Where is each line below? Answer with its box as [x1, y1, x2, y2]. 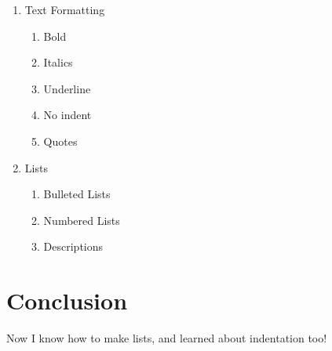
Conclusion [6, 284, 128, 317]
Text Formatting [24, 2, 105, 17]
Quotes [43, 132, 78, 149]
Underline [43, 80, 91, 96]
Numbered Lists [43, 212, 120, 228]
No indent [43, 107, 92, 123]
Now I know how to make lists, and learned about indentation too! [6, 330, 327, 346]
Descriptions [43, 238, 104, 255]
